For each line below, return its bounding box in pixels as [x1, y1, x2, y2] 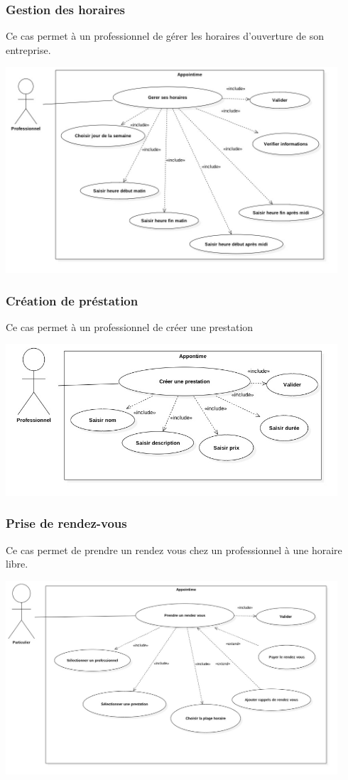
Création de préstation [6, 291, 138, 309]
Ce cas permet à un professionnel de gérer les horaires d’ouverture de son [6, 28, 324, 43]
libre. [6, 556, 28, 571]
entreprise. [6, 42, 51, 57]
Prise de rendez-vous [6, 514, 127, 532]
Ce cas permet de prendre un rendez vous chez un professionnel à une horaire [6, 542, 342, 557]
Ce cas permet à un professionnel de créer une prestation [6, 319, 254, 334]
